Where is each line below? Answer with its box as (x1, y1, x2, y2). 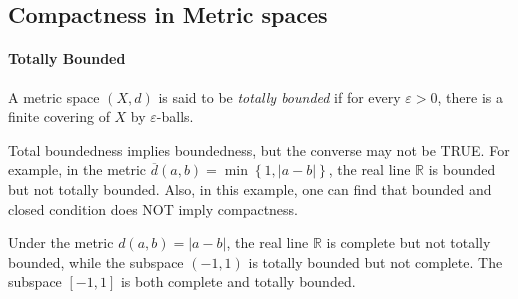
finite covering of (8, 106, 110, 127)
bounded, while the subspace (8, 251, 184, 272)
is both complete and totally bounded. (120, 271, 356, 292)
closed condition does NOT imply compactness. (8, 198, 299, 219)
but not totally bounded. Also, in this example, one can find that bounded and (8, 178, 492, 199)
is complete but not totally (326, 232, 491, 253)
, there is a (437, 86, 503, 107)
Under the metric (8, 232, 114, 253)
